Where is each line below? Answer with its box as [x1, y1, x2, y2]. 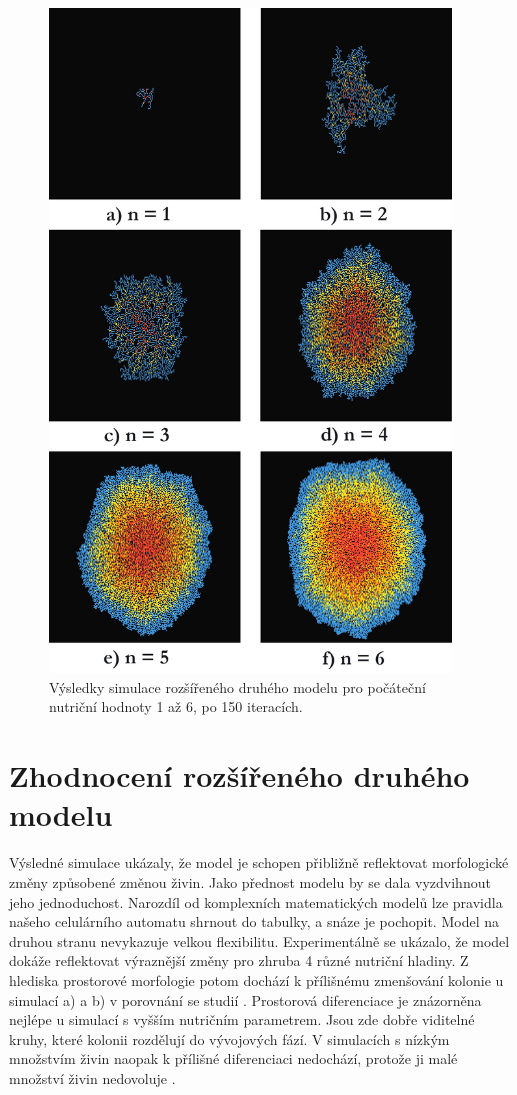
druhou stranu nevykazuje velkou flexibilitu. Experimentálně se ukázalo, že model [9, 930, 510, 951]
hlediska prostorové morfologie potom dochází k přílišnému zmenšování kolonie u [9, 969, 504, 990]
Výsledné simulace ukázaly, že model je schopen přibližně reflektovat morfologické [9, 852, 509, 873]
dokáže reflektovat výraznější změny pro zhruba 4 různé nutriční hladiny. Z [9, 950, 469, 971]
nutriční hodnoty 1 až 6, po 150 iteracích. [49, 696, 303, 717]
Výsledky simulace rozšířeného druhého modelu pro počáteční [49, 676, 426, 697]
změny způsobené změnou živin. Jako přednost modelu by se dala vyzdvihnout [9, 871, 491, 892]
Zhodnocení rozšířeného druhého [9, 755, 470, 796]
